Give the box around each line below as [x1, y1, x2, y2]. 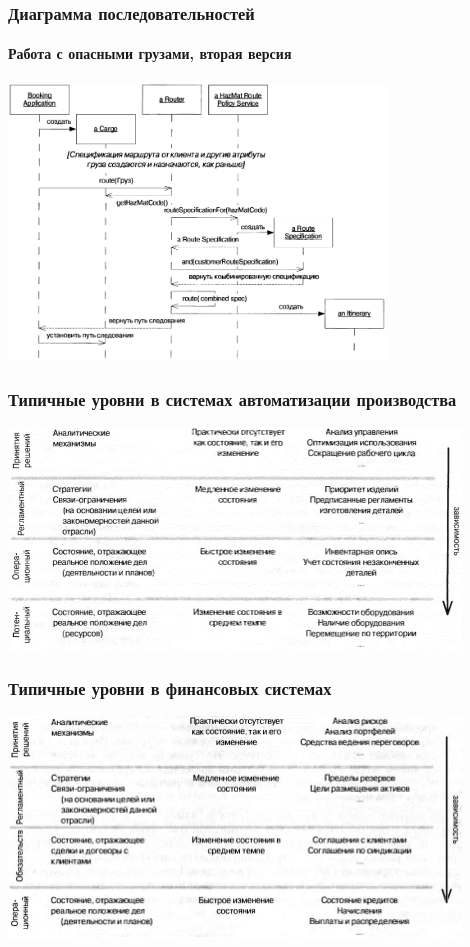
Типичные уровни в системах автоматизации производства [8, 386, 457, 411]
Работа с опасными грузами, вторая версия [8, 43, 292, 64]
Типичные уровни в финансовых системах [8, 676, 332, 701]
